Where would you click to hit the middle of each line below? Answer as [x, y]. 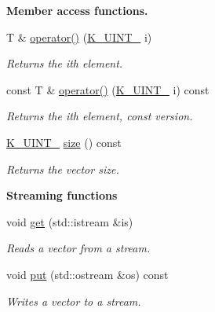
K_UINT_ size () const [64, 142]
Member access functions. [77, 10]
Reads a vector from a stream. [78, 248]
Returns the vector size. [63, 169]
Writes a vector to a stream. [74, 301]
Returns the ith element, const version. [100, 116]
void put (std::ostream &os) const [87, 274]
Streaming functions [62, 195]
